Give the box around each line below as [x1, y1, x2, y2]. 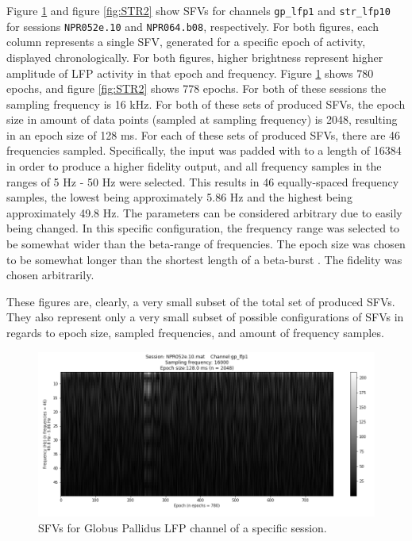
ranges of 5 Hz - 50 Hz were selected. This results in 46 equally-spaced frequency [6, 173, 399, 190]
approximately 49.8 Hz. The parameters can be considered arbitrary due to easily [6, 204, 402, 221]
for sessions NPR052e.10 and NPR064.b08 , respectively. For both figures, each [6, 17, 379, 34]
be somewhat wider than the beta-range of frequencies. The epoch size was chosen [6, 236, 406, 252]
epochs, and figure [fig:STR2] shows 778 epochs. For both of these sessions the [6, 80, 387, 97]
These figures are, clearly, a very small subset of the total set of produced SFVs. [6, 293, 395, 309]
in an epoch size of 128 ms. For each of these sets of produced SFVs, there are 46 [6, 126, 401, 143]
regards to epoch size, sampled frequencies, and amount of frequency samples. [6, 324, 384, 340]
